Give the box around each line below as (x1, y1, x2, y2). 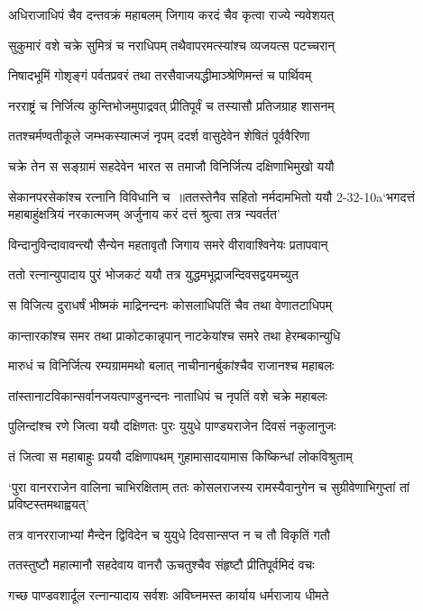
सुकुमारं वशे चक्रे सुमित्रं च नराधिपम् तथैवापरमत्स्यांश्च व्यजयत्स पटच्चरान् (8, 35, 336, 54)
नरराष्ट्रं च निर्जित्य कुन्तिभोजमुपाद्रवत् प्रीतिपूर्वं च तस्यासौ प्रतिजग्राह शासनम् (8, 96, 335, 114)
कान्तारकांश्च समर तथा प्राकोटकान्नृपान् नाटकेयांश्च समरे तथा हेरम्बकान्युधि (8, 325, 341, 344)
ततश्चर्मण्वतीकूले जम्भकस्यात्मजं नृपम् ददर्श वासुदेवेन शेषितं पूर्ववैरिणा (8, 126, 310, 145)
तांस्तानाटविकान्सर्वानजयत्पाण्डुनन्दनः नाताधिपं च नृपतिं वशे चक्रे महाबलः (8, 386, 327, 405)
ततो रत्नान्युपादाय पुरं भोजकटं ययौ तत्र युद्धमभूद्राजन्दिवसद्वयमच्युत (8, 265, 299, 284)
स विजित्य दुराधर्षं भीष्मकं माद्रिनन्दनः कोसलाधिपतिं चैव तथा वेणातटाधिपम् (8, 295, 332, 314)
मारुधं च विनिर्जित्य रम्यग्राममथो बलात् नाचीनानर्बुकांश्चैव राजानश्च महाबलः (8, 356, 335, 375)
